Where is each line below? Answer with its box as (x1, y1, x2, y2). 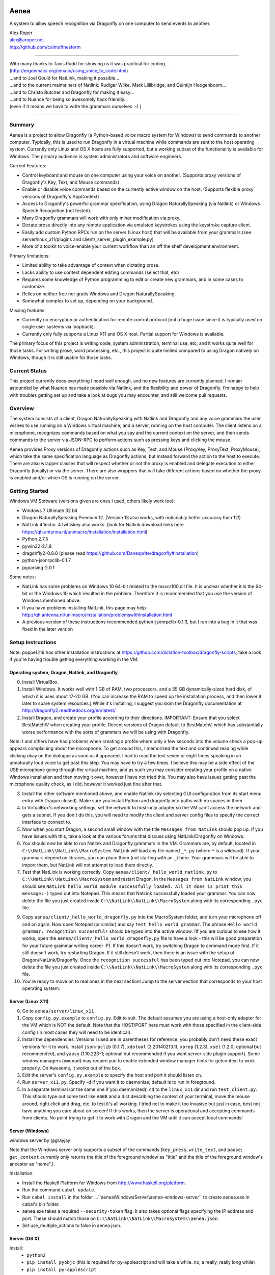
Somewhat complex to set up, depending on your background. (22, 298, 154, 304)
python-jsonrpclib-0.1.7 (22, 557, 71, 564)
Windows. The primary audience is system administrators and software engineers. (9, 153, 183, 159)
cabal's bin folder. (22, 1201, 60, 1207)
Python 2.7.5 (22, 536, 48, 542)
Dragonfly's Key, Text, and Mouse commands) (22, 179, 120, 185)
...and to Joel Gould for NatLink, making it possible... (9, 74, 120, 81)
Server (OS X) (9, 1236, 40, 1242)
